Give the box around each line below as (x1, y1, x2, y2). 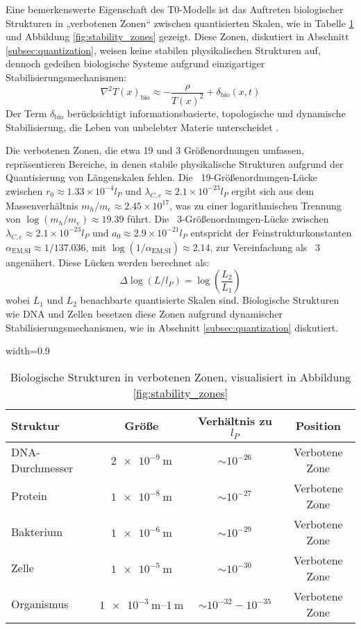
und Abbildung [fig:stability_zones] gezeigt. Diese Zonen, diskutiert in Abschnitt (6, 29, 349, 44)
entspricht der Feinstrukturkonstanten (190, 225, 352, 239)
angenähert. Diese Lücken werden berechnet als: (6, 255, 210, 269)
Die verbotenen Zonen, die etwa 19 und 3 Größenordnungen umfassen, (6, 143, 304, 157)
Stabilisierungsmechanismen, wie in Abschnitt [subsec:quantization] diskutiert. (6, 320, 339, 334)
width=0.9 (6, 343, 50, 358)
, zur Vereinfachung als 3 (210, 239, 320, 254)
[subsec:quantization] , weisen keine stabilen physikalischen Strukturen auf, (6, 42, 321, 57)
